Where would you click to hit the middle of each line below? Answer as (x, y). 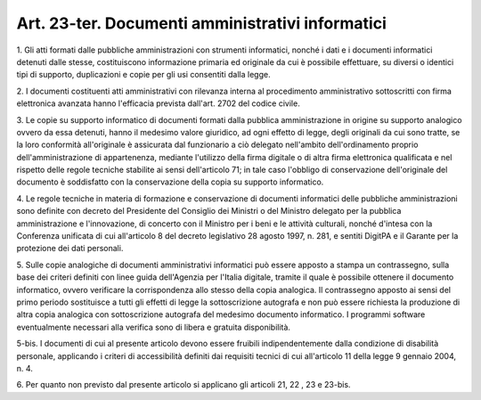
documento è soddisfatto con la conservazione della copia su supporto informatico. (170, 182)
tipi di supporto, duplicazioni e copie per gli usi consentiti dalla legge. (143, 75)
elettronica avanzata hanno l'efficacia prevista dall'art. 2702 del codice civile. (158, 103)
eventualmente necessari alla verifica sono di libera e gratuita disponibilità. (154, 327)
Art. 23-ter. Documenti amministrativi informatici (201, 23)
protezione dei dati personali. (70, 249)
